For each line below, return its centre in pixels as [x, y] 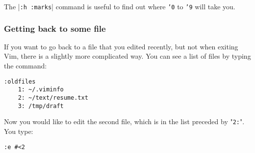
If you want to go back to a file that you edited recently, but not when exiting [121, 46]
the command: [25, 66]
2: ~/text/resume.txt [53, 98]
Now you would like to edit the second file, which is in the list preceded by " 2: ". [124, 121]
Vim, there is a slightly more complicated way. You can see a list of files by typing [127, 56]
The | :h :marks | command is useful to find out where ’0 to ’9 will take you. [120, 6]
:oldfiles [20, 81]
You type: [19, 131]
